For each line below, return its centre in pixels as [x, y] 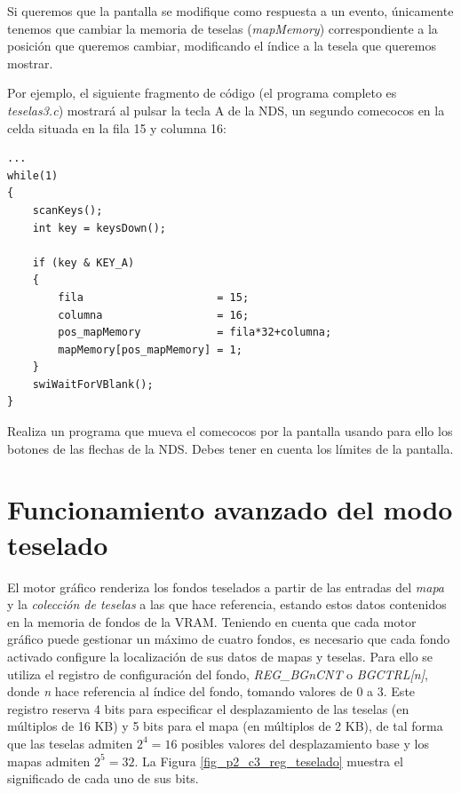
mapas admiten [49, 761]
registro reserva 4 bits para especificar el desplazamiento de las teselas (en [208, 708]
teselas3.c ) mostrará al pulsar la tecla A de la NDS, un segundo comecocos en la [226, 110]
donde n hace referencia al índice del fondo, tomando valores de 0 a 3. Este [211, 691]
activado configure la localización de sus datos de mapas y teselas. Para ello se [220, 656]
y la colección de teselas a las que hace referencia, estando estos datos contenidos [227, 604]
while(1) [33, 175]
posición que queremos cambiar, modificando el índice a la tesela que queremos [222, 46]
